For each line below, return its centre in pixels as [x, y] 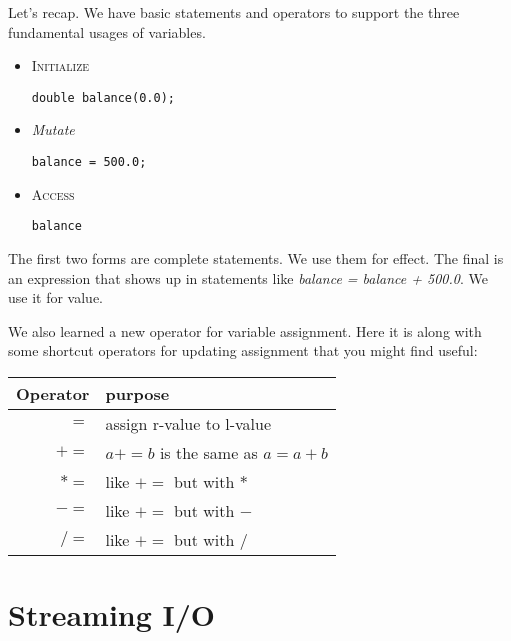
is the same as [208, 452]
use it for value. [56, 297]
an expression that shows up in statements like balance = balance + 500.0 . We [248, 277]
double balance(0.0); [103, 97]
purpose [137, 393]
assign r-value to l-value [188, 423]
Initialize [60, 65]
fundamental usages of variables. [107, 31]
